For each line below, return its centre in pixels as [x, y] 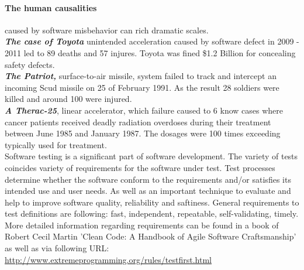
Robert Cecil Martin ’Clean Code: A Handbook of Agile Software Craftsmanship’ [151, 236]
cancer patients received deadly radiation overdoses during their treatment [138, 122]
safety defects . [30, 64]
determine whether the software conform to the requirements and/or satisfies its [148, 179]
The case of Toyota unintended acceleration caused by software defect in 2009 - [152, 41]
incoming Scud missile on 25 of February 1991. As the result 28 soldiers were [142, 87]
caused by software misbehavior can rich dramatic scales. [107, 30]
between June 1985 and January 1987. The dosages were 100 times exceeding [143, 133]
